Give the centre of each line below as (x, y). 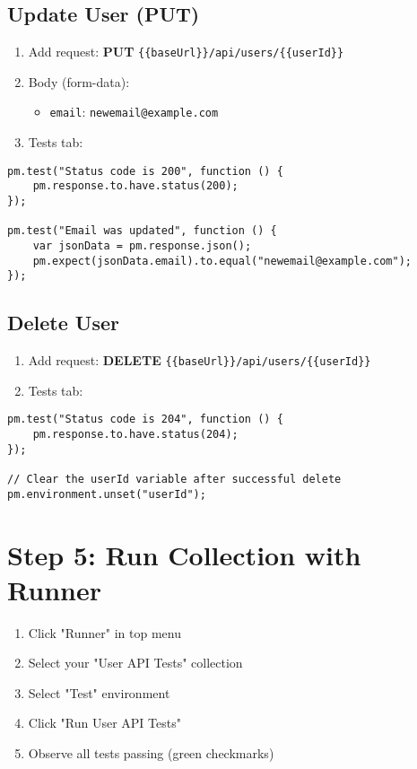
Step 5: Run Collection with (184, 554)
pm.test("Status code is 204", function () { (145, 419)
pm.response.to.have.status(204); (135, 435)
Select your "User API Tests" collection (135, 663)
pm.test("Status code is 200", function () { (145, 171)
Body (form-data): (79, 81)
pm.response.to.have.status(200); (135, 186)
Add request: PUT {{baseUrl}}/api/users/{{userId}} (186, 52)
